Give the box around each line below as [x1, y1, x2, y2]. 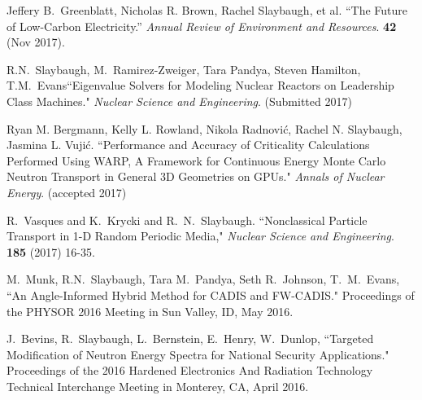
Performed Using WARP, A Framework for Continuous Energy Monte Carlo [7, 152, 386, 169]
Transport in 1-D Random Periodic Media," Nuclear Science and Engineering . [7, 227, 394, 244]
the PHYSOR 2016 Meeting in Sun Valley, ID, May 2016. [7, 302, 294, 319]
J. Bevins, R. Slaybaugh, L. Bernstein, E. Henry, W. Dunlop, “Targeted [7, 330, 374, 347]
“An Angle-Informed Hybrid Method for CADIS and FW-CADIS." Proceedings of [7, 286, 415, 303]
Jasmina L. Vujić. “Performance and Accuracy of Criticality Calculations [7, 136, 370, 153]
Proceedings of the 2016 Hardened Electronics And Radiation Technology [7, 362, 373, 379]
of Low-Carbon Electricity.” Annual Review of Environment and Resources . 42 [7, 17, 397, 34]
